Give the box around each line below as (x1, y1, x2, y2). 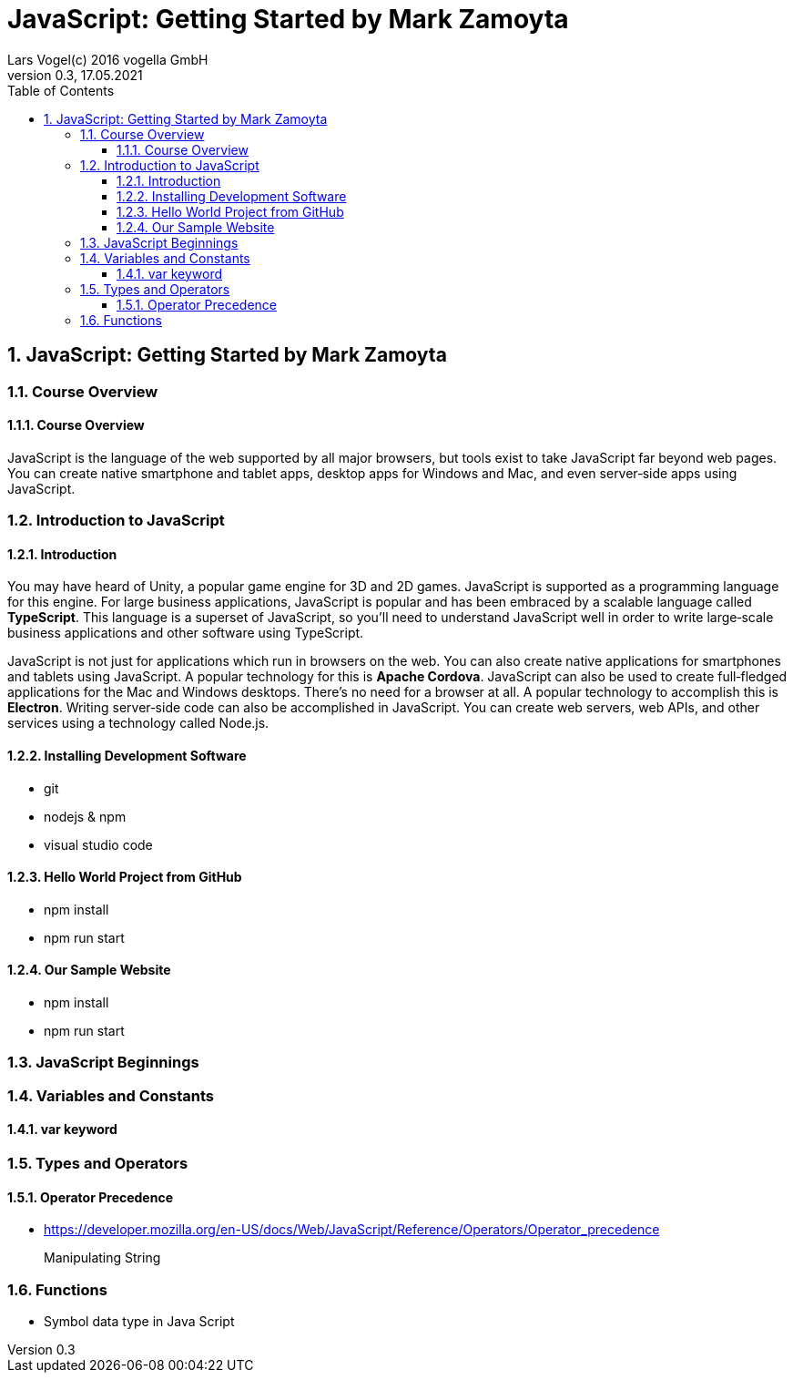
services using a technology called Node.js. (7, 715, 269, 731)
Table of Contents (7, 82, 115, 98)
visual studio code (44, 836, 153, 853)
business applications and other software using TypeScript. (7, 625, 364, 641)
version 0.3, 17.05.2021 (7, 66, 143, 83)
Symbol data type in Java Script (44, 1314, 235, 1329)
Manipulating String (44, 1250, 161, 1266)
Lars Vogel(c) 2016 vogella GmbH (7, 51, 208, 67)
